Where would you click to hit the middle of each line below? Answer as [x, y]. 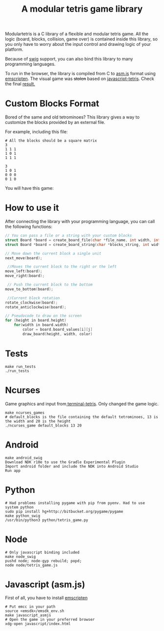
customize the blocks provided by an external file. [55, 122]
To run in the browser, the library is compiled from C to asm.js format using [81, 74]
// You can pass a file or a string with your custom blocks [69, 236]
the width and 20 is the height [38, 421]
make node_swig [20, 557]
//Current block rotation [33, 298]
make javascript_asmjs [28, 615]
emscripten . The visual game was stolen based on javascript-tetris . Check [80, 79]
